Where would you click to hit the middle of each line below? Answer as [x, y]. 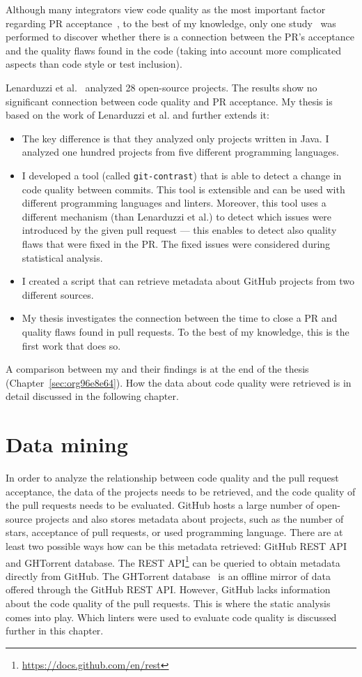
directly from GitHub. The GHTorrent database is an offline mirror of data [168, 575]
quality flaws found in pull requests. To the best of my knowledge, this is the [186, 331]
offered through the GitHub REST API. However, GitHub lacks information [168, 589]
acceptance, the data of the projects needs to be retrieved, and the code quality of [181, 491]
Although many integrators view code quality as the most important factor [166, 9]
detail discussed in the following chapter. [92, 396]
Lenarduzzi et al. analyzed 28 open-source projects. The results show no [162, 87]
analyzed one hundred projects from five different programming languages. [180, 152]
